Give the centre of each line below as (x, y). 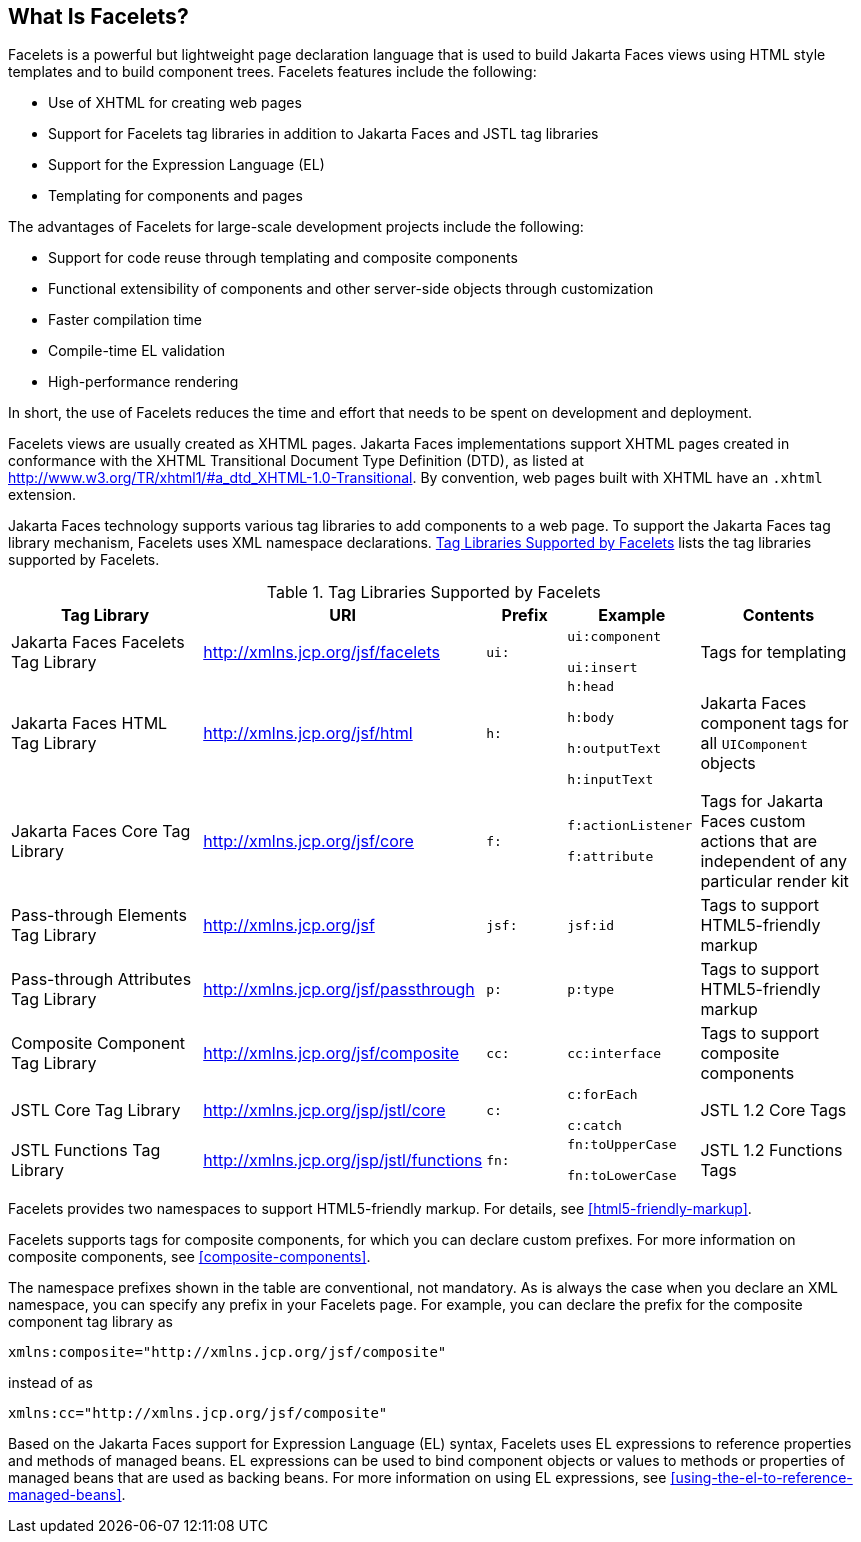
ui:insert (602, 668)
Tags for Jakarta (762, 801)
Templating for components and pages (175, 196)
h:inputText (610, 780)
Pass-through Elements (99, 915)
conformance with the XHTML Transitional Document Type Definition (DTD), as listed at (296, 461)
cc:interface (614, 1053)
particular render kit (774, 881)
